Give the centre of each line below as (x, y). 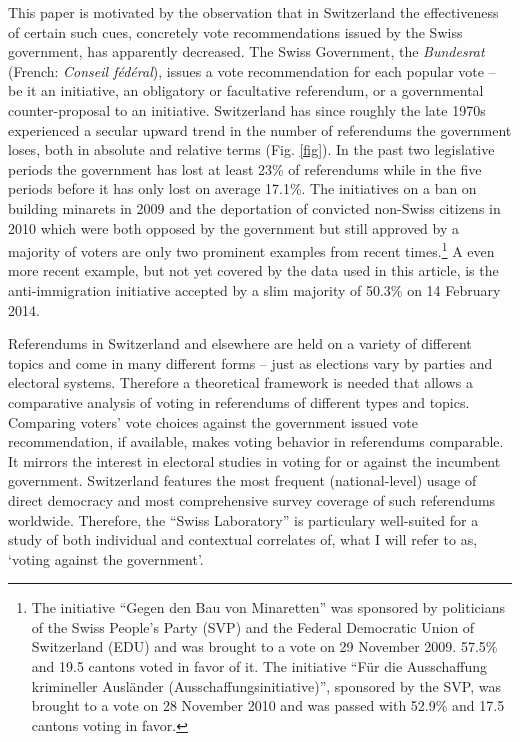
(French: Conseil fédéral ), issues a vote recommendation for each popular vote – (252, 70)
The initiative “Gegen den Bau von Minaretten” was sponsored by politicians (268, 607)
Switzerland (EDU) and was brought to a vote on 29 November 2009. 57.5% (264, 646)
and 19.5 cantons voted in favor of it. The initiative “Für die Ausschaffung (259, 666)
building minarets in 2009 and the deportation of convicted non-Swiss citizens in (254, 207)
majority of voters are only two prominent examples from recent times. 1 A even (251, 249)
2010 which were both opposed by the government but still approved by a (233, 227)
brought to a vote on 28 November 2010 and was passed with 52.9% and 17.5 (268, 705)
